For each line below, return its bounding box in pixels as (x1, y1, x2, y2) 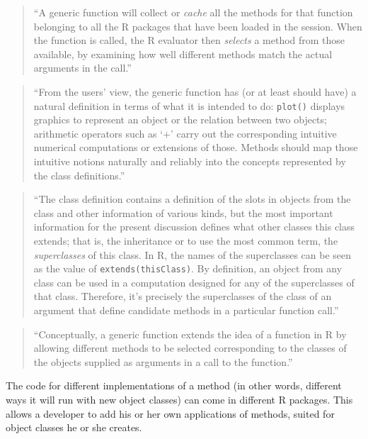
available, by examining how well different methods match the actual (33, 46, 333, 61)
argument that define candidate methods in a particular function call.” (33, 303, 339, 317)
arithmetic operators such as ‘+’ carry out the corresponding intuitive (33, 126, 337, 140)
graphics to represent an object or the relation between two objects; (33, 112, 327, 127)
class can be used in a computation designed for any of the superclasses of (33, 274, 355, 289)
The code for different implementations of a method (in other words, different (6, 378, 342, 393)
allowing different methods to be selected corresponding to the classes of (33, 340, 347, 355)
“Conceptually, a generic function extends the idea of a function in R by (33, 326, 347, 341)
